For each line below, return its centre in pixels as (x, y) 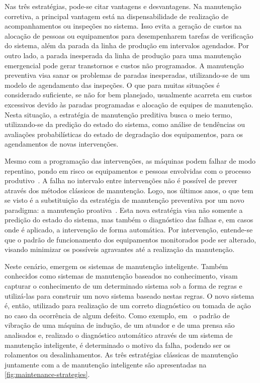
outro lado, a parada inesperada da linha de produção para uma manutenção (123, 55)
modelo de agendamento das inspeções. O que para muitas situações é (112, 85)
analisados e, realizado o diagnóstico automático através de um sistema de (119, 335)
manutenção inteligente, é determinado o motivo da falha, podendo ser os (118, 345)
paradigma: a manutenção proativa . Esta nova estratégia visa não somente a (124, 210)
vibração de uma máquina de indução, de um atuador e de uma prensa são (120, 325)
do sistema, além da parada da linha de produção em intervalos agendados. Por (127, 45)
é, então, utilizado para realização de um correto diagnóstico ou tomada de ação (128, 305)
